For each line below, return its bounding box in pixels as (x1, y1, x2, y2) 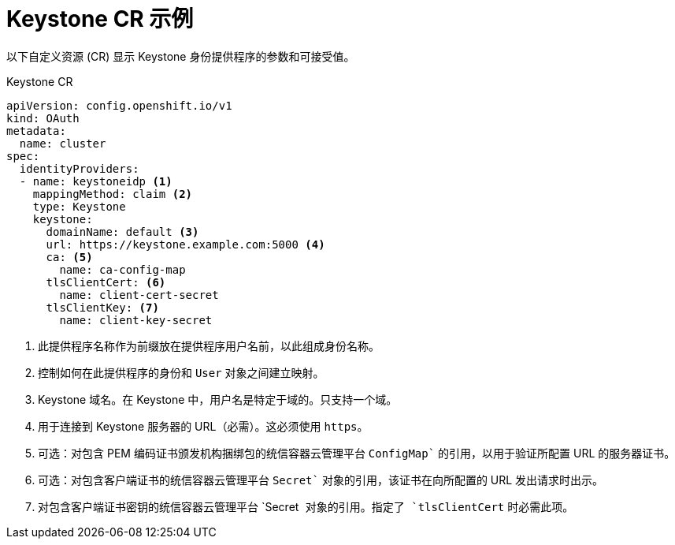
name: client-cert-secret (59, 288, 219, 301)
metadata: (6, 124, 66, 137)
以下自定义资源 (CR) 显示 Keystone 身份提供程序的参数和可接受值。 (6, 49, 355, 63)
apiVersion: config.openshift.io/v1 (6, 99, 232, 112)
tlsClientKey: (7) (46, 300, 159, 314)
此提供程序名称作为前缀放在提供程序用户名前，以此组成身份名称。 (38, 338, 380, 353)
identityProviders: (19, 162, 139, 175)
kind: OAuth (6, 111, 80, 125)
